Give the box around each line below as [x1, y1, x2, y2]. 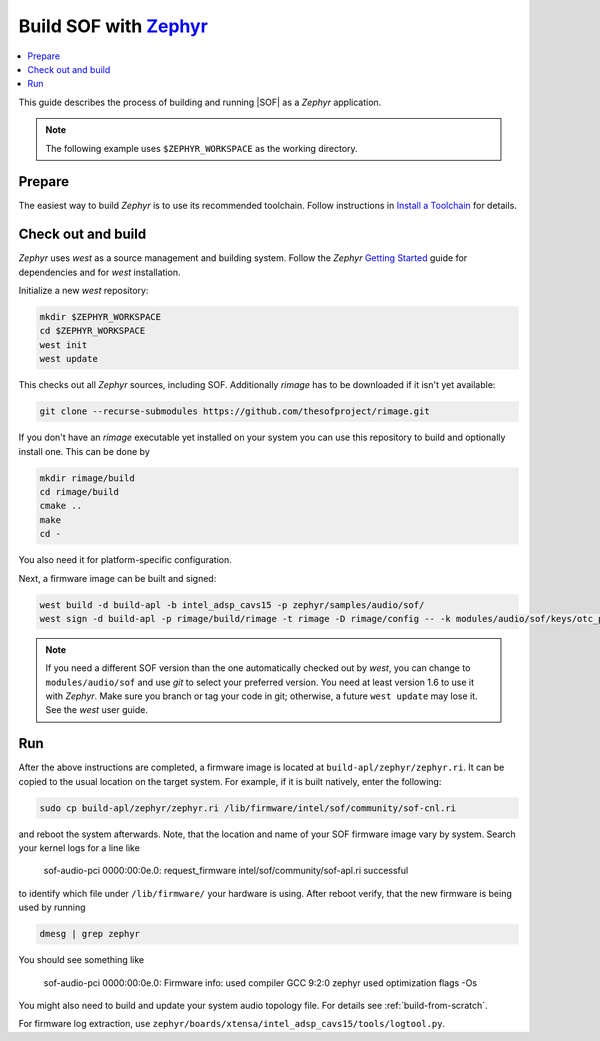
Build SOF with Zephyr [18, 15, 209, 37]
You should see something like [18, 954, 145, 966]
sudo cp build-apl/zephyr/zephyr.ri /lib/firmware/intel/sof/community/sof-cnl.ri [39, 802, 457, 814]
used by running [18, 901, 86, 914]
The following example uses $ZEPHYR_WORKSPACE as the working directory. [45, 142, 359, 154]
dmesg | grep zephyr [39, 928, 140, 940]
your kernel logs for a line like [18, 842, 140, 854]
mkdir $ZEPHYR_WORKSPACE [39, 311, 162, 323]
